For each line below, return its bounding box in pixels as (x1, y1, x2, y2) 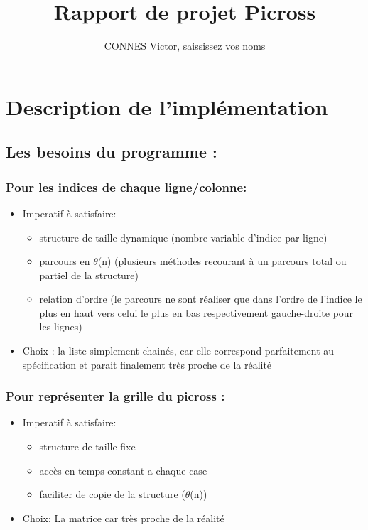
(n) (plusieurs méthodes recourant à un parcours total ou (97, 254, 347, 269)
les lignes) (39, 319, 82, 334)
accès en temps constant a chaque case (39, 463, 207, 477)
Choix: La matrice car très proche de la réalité (22, 510, 224, 525)
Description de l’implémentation (6, 92, 328, 121)
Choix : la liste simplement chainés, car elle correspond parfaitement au (22, 343, 335, 358)
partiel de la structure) (39, 267, 139, 282)
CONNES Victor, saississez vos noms (104, 38, 266, 53)
